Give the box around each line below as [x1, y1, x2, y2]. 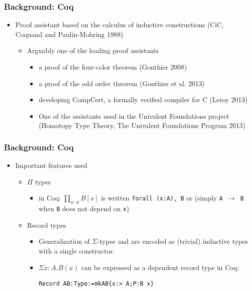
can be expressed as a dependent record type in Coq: [81, 262, 239, 272]
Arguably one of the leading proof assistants [27, 45, 159, 55]
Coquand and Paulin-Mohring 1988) [15, 29, 123, 39]
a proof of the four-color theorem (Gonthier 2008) [39, 62, 187, 72]
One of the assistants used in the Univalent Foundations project [39, 110, 230, 121]
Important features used [15, 160, 88, 170]
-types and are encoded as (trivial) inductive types [97, 236, 248, 246]
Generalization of [39, 236, 90, 246]
